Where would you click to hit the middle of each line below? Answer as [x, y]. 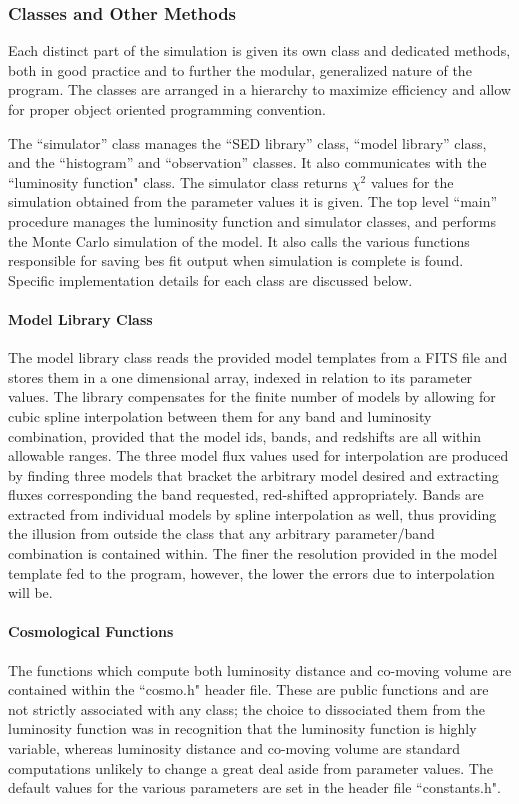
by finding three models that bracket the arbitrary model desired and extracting [253, 474]
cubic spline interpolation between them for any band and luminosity [220, 415]
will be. [30, 592]
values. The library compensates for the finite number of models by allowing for [252, 396]
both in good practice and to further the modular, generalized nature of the [240, 69]
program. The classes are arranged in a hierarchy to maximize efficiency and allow [259, 89]
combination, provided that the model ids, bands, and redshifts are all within [244, 435]
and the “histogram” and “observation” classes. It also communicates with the [247, 162]
